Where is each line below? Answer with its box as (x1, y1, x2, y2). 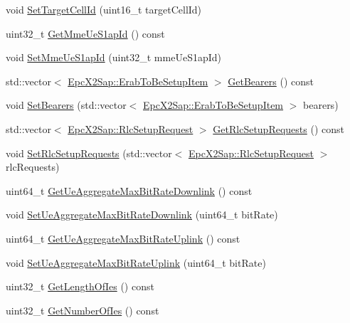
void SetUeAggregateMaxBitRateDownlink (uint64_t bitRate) (6, 207, 278, 222)
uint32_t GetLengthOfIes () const (6, 279, 154, 294)
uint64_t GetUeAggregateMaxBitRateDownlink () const (6, 183, 253, 198)
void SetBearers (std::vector (6, 97, 127, 112)
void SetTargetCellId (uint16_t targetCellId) (6, 2, 202, 16)
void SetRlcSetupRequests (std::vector (6, 145, 172, 160)
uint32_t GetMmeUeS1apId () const (6, 26, 165, 41)
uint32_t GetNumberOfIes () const (6, 302, 159, 317)
